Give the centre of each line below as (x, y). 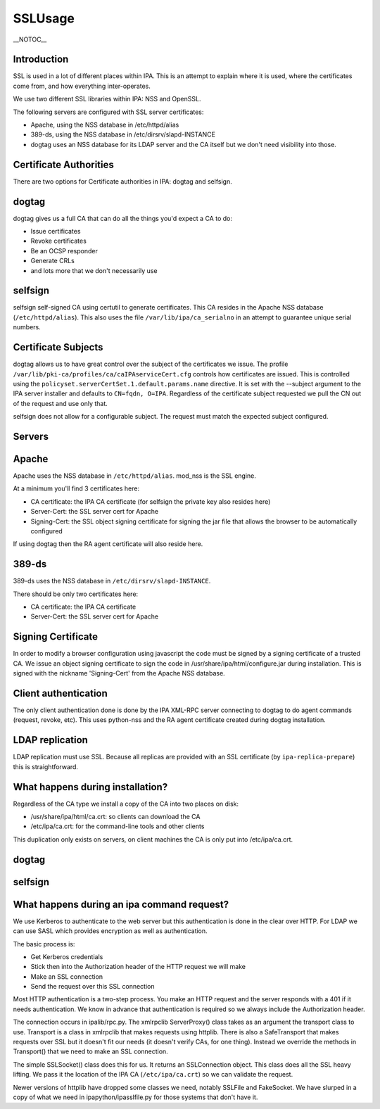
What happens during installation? (90, 787)
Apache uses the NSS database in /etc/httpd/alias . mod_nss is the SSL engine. (135, 476)
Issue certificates (56, 231)
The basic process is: (44, 944)
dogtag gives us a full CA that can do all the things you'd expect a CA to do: (122, 218)
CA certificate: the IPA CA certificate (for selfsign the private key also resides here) (151, 501)
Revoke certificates (59, 241)
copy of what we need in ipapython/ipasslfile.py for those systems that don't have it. (135, 1097)
